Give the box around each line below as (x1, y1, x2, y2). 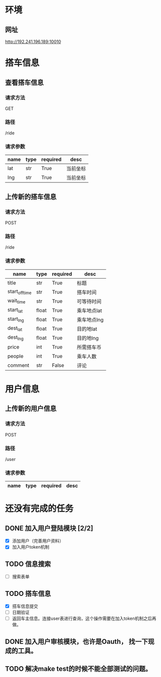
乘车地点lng (77, 316, 104, 323)
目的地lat (77, 326, 98, 332)
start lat (7, 306, 23, 314)
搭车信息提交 (12, 603, 38, 609)
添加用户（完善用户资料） (12, 538, 64, 544)
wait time (7, 297, 26, 305)
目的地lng (77, 334, 99, 341)
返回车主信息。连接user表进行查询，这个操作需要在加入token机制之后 (12, 615, 152, 621)
